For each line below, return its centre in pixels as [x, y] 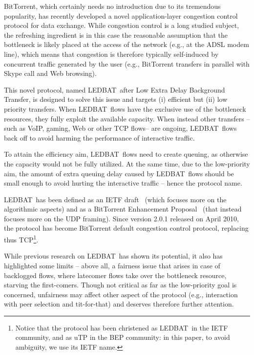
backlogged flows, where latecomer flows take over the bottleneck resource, [115, 275]
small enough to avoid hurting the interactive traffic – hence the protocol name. [123, 183]
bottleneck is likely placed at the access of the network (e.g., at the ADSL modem [127, 44]
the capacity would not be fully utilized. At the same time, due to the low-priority [127, 163]
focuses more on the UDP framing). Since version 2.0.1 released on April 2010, [121, 218]
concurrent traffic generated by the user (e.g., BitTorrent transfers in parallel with [127, 63]
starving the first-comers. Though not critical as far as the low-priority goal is [120, 285]
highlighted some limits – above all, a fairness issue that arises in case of [112, 265]
